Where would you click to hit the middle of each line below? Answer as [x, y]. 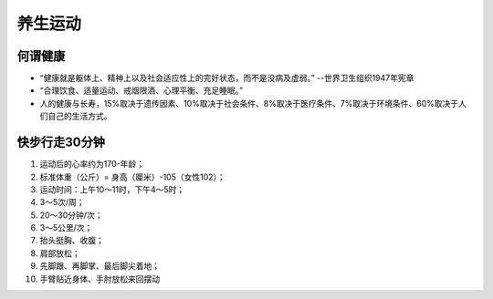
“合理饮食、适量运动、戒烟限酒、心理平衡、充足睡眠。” [142, 90]
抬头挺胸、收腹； [72, 241]
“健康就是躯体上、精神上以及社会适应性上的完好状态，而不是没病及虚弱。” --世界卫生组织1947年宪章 [227, 78]
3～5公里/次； [66, 228]
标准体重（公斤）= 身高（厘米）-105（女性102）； [132, 177]
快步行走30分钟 [61, 143]
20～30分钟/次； [71, 215]
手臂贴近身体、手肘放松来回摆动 [100, 279]
